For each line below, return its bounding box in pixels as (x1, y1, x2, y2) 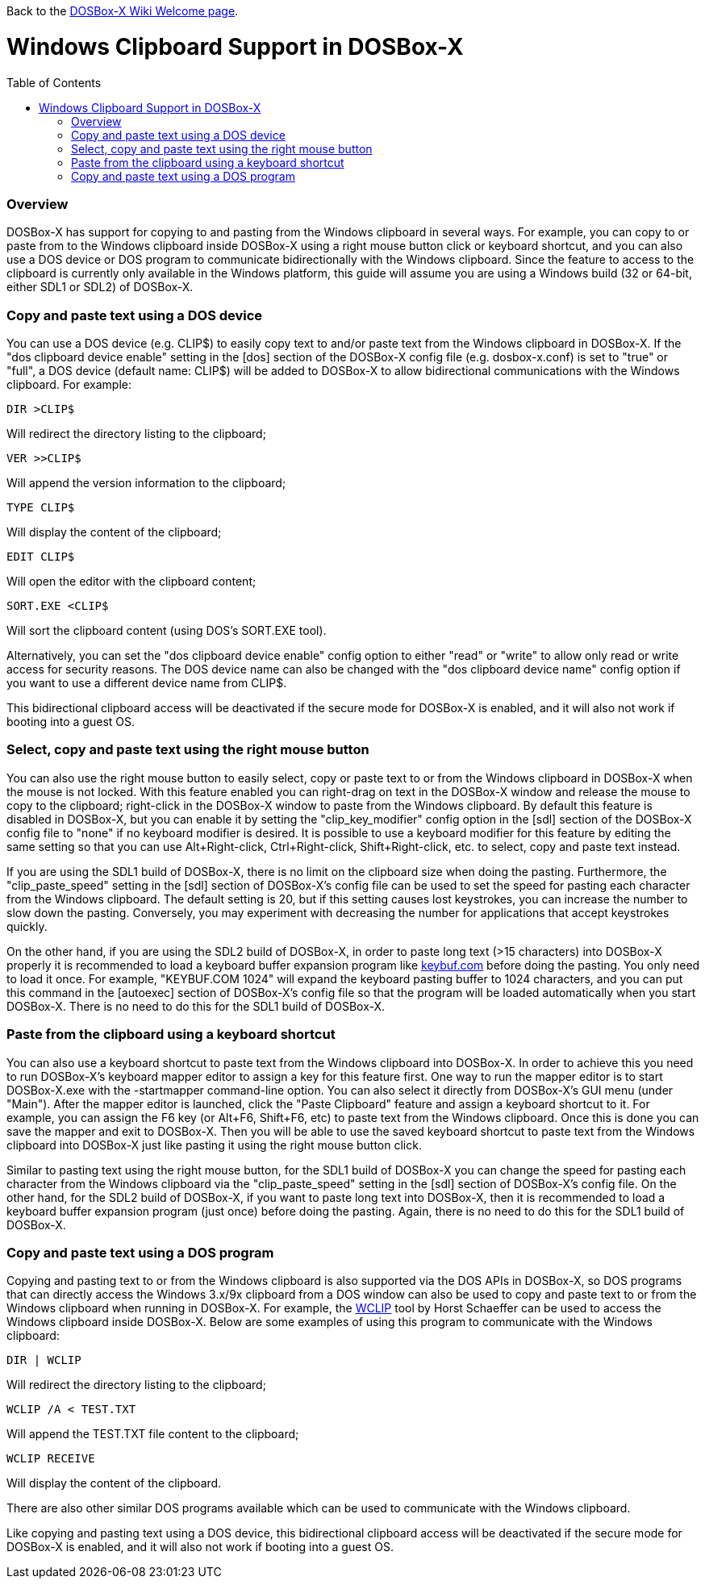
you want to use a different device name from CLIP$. (6, 676, 287, 690)
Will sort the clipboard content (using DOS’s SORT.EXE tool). (6, 624, 327, 637)
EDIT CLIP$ (6, 550, 75, 563)
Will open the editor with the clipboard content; (6, 574, 257, 588)
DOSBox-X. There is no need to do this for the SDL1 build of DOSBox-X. (6, 999, 386, 1013)
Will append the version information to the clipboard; (6, 476, 286, 490)
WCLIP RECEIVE (6, 1452, 95, 1466)
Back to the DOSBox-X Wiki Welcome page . (6, 4, 239, 18)
